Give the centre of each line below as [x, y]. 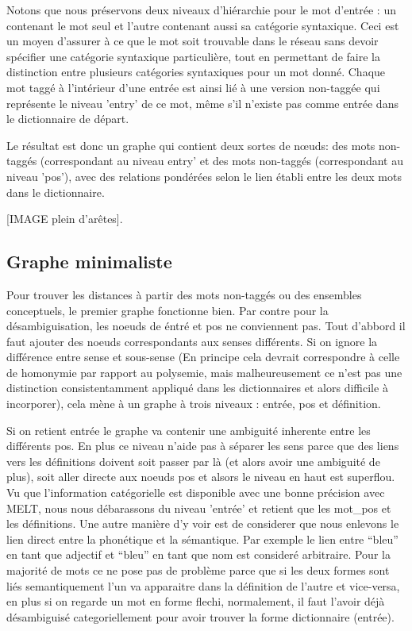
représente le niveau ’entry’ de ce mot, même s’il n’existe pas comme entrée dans [202, 103]
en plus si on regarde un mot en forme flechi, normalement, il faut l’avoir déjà [196, 601]
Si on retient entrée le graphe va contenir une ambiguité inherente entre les [189, 430]
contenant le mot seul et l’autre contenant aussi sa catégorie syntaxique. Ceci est [203, 25]
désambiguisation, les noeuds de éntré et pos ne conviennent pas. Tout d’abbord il [206, 326]
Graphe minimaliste [89, 262]
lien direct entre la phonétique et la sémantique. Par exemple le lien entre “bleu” [202, 539]
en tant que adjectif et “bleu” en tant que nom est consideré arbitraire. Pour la [198, 554]
